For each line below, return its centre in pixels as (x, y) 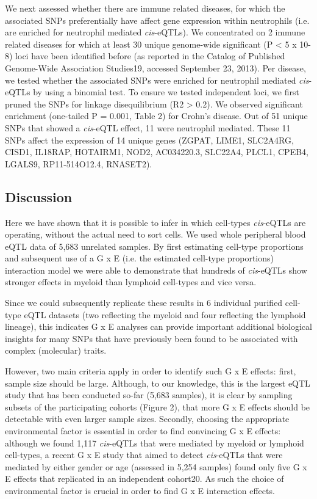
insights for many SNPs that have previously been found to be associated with (151, 338)
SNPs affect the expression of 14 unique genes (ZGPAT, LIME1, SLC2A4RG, (149, 140)
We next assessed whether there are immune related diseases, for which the (145, 8)
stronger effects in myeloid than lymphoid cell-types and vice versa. (131, 282)
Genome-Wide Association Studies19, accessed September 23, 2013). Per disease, (155, 67)
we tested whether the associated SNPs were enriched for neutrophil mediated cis (157, 80)
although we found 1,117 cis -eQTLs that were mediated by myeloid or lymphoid (155, 443)
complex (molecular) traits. (56, 350)
